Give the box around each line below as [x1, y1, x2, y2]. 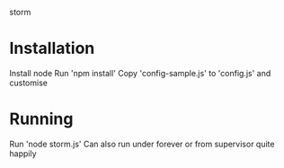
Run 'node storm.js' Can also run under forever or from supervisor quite [9, 138, 275, 149]
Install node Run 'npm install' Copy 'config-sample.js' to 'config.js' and [9, 67, 271, 78]
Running [9, 109, 74, 129]
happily [9, 147, 38, 159]
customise [9, 77, 48, 88]
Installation [9, 39, 95, 58]
